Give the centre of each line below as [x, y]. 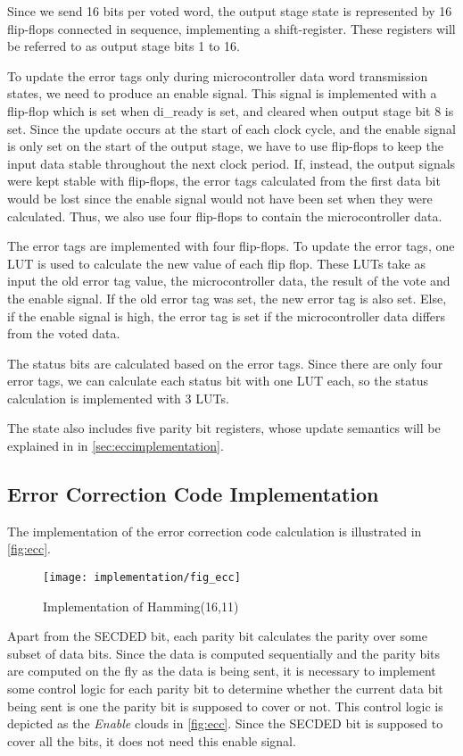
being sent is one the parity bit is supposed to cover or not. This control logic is [225, 706]
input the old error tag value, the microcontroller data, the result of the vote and [229, 281]
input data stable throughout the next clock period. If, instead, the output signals [231, 163]
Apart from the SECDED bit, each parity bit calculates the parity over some [217, 636]
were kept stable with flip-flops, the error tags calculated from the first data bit [224, 181]
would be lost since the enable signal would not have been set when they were [220, 198]
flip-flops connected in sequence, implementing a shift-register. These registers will [231, 28]
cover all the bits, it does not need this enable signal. [152, 740]
